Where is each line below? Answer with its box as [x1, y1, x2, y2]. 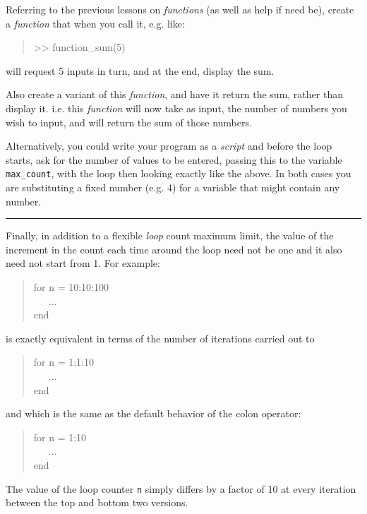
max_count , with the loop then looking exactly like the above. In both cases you [6, 166, 351, 181]
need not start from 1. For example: [6, 256, 160, 270]
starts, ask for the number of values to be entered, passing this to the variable [6, 152, 342, 167]
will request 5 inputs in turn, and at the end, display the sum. [6, 63, 275, 78]
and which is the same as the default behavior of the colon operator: [6, 406, 301, 421]
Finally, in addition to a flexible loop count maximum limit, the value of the [6, 228, 334, 243]
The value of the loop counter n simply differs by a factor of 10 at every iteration [6, 481, 356, 496]
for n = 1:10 [33, 429, 87, 444]
